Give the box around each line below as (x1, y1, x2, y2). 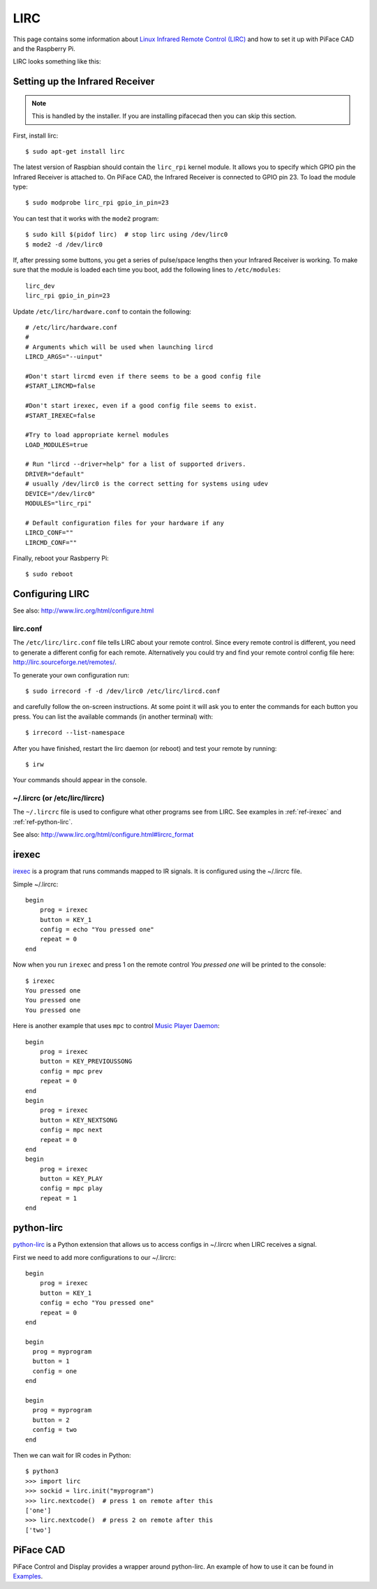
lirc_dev (25, 281, 55, 290)
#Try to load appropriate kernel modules (25, 431, 169, 439)
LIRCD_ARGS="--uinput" (25, 353, 103, 361)
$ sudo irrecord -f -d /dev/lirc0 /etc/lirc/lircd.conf (25, 687, 221, 695)
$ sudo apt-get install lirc (25, 147, 125, 155)
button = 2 (32, 1416, 70, 1424)
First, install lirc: (13, 131, 59, 140)
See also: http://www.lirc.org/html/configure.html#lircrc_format (13, 830, 194, 839)
